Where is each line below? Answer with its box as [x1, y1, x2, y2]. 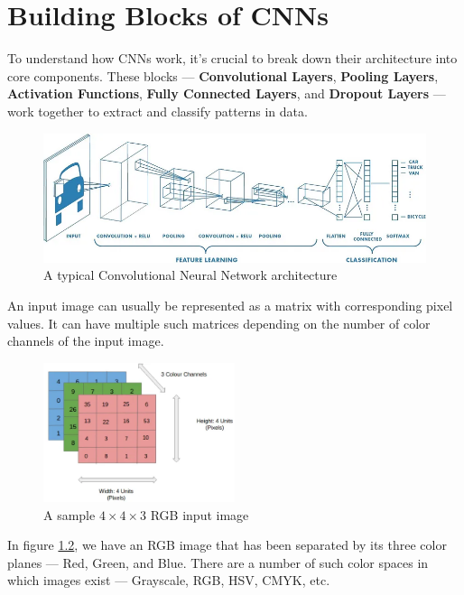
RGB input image [150, 505, 249, 524]
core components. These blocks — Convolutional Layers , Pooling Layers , [7, 66, 439, 85]
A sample [43, 505, 96, 524]
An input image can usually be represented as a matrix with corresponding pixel [7, 296, 453, 315]
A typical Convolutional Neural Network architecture [43, 265, 338, 284]
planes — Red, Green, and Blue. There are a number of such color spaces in [7, 553, 429, 572]
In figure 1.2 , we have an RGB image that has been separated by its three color [7, 535, 447, 554]
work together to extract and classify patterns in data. [7, 101, 308, 120]
